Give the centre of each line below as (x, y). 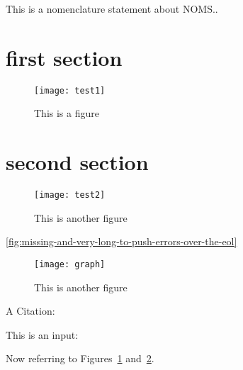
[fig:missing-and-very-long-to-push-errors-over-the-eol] (121, 241)
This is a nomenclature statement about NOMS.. (112, 9)
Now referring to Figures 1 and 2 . (80, 358)
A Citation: (30, 311)
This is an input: (42, 334)
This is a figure (67, 113)
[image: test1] (70, 90)
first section (64, 57)
